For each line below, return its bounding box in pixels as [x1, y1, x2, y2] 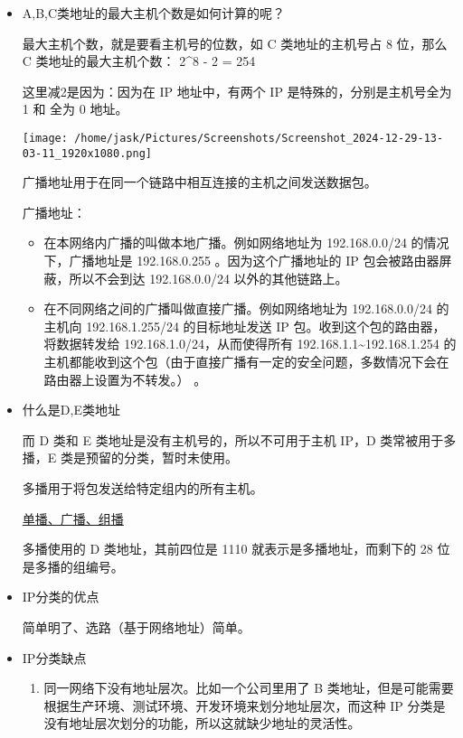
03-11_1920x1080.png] [22, 146, 152, 160]
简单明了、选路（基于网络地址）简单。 [22, 617, 250, 636]
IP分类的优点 [22, 587, 99, 606]
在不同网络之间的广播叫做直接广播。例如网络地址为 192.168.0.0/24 [43, 299, 432, 318]
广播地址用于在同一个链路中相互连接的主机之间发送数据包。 [22, 173, 377, 192]
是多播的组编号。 [22, 556, 124, 575]
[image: [22, 131, 68, 145]
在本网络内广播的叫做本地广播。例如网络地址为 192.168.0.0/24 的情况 [43, 233, 449, 252]
